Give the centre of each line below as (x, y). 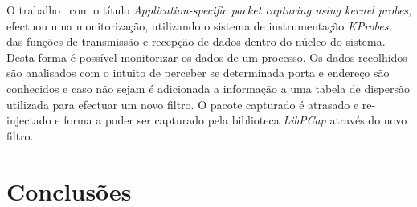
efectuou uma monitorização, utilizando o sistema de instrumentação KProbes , (199, 25)
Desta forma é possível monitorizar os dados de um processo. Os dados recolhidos (207, 57)
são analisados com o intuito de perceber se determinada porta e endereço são (198, 73)
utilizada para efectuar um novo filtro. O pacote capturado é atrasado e (183, 104)
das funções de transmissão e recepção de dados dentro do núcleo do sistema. (196, 41)
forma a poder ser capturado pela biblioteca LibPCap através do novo (235, 120)
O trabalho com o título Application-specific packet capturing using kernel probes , (209, 10)
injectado (29, 120)
